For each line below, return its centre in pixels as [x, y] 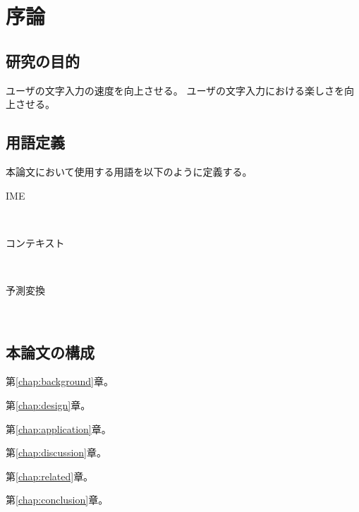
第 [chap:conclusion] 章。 [57, 500]
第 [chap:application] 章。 [59, 428]
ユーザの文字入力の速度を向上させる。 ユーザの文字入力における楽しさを [175, 90]
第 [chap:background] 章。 [60, 381]
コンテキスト [35, 242]
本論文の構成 [50, 352]
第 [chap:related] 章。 [50, 476]
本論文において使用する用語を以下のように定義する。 [129, 171]
